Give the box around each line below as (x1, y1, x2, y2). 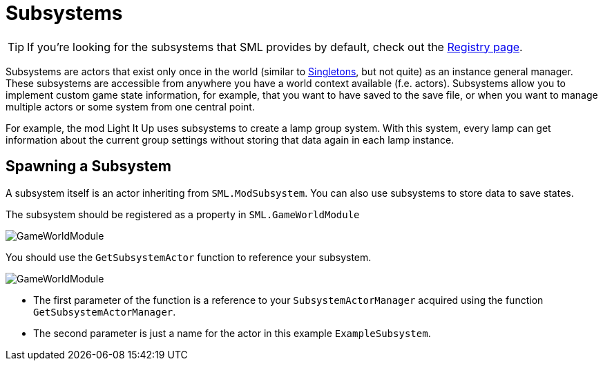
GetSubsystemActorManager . (33, 305, 176, 318)
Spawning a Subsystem (6, 157, 171, 175)
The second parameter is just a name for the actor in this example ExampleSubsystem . (33, 327, 431, 339)
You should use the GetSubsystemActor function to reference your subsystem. (6, 251, 372, 263)
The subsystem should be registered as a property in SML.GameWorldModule (6, 208, 360, 220)
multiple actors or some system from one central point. (6, 100, 255, 113)
